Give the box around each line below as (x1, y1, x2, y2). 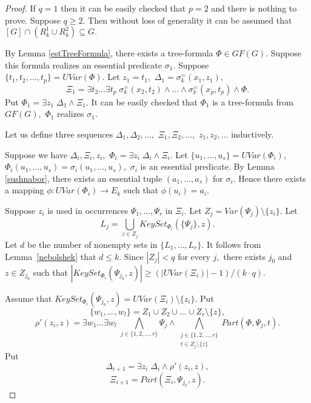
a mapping (5, 184, 44, 196)
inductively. (231, 128, 274, 141)
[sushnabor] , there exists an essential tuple (5, 172, 162, 184)
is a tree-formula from (212, 95, 293, 108)
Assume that (5, 291, 52, 304)
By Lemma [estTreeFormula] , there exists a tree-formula (5, 47, 213, 59)
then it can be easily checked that (61, 2, 186, 14)
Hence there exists (238, 172, 306, 184)
